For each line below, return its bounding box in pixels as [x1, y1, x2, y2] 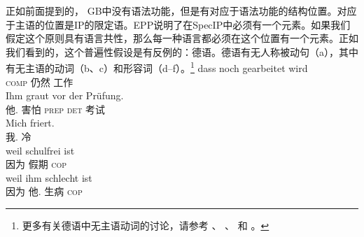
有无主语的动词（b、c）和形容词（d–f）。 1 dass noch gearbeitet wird [6, 59, 308, 76]
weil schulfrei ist [6, 143, 75, 157]
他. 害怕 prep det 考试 [6, 101, 106, 116]
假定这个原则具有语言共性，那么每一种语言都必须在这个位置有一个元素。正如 [6, 31, 358, 45]
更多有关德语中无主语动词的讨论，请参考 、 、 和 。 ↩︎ [22, 217, 269, 232]
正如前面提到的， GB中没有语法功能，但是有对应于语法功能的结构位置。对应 [6, 3, 357, 17]
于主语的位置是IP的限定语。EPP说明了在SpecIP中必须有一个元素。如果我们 [6, 17, 351, 31]
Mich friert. [6, 115, 55, 130]
